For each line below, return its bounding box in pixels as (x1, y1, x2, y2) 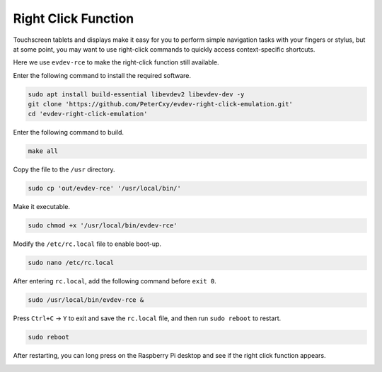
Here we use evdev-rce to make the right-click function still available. (13, 58, 219, 67)
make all (28, 147, 59, 155)
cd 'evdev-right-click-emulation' (28, 110, 148, 118)
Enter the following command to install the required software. (13, 71, 191, 79)
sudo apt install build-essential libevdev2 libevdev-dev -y (28, 90, 245, 98)
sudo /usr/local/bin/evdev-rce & (28, 296, 144, 304)
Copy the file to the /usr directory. (13, 165, 115, 174)
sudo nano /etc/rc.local (28, 259, 115, 267)
